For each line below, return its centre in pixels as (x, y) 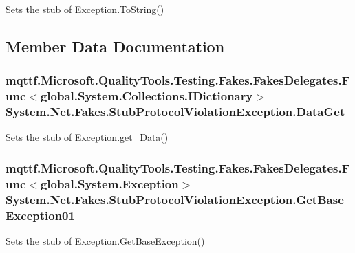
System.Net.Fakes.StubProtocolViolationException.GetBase (175, 199)
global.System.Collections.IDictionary (147, 96)
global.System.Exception (109, 183)
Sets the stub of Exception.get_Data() (87, 137)
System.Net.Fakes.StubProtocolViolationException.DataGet (175, 112)
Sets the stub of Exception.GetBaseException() (105, 241)
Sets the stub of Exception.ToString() (85, 9)
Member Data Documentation (115, 46)
